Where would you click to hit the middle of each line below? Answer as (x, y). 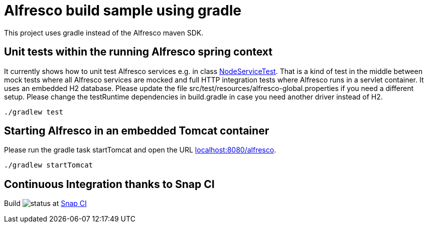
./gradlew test (34, 112)
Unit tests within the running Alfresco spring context (138, 52)
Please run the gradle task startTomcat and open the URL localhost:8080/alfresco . (140, 150)
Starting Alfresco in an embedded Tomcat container (137, 131)
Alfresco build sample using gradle (123, 10)
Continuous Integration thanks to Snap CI (109, 184)
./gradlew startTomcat (49, 165)
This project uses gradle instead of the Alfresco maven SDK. (104, 32)
